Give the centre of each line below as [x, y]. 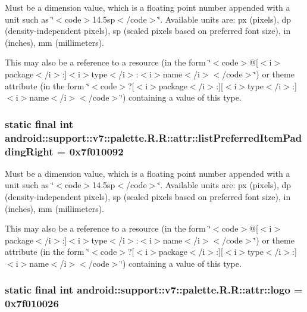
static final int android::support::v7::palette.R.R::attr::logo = [154, 290]
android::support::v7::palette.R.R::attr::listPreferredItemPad [153, 137]
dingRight [29, 151]
